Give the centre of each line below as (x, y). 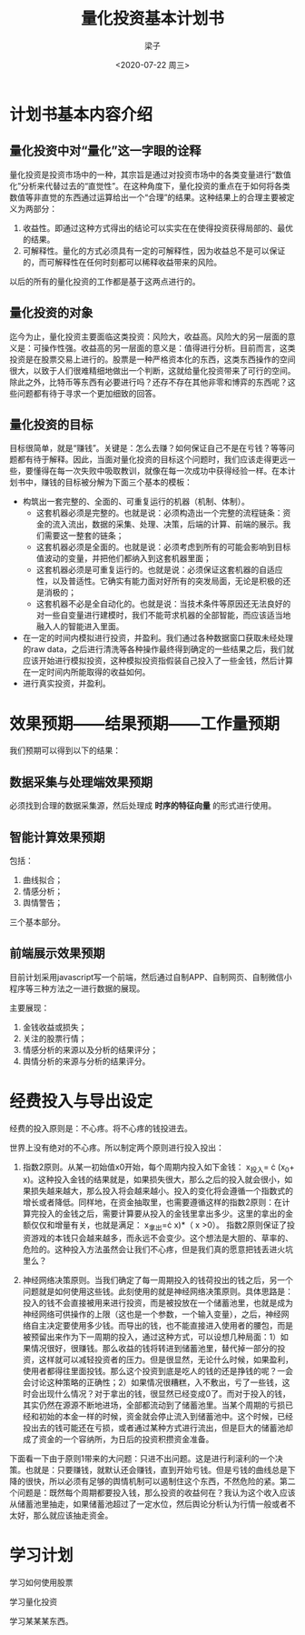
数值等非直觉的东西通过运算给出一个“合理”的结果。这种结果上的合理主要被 (148, 197)
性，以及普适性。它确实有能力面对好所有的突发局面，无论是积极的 (159, 581)
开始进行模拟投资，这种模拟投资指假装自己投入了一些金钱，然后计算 (166, 661)
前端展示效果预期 (57, 953)
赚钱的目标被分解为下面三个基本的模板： (116, 482)
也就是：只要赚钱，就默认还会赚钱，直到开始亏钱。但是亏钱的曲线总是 (156, 1470)
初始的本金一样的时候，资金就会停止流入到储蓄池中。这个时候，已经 (166, 1417)
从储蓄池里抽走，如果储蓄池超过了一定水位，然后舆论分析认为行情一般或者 (148, 1504)
